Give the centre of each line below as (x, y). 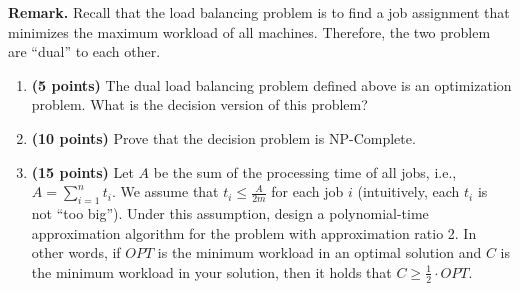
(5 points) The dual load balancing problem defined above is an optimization (271, 84)
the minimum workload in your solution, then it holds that (211, 271)
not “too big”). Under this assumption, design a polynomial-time (230, 212)
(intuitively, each (408, 191)
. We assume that (165, 191)
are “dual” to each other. (84, 51)
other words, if (76, 252)
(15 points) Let (82, 171)
